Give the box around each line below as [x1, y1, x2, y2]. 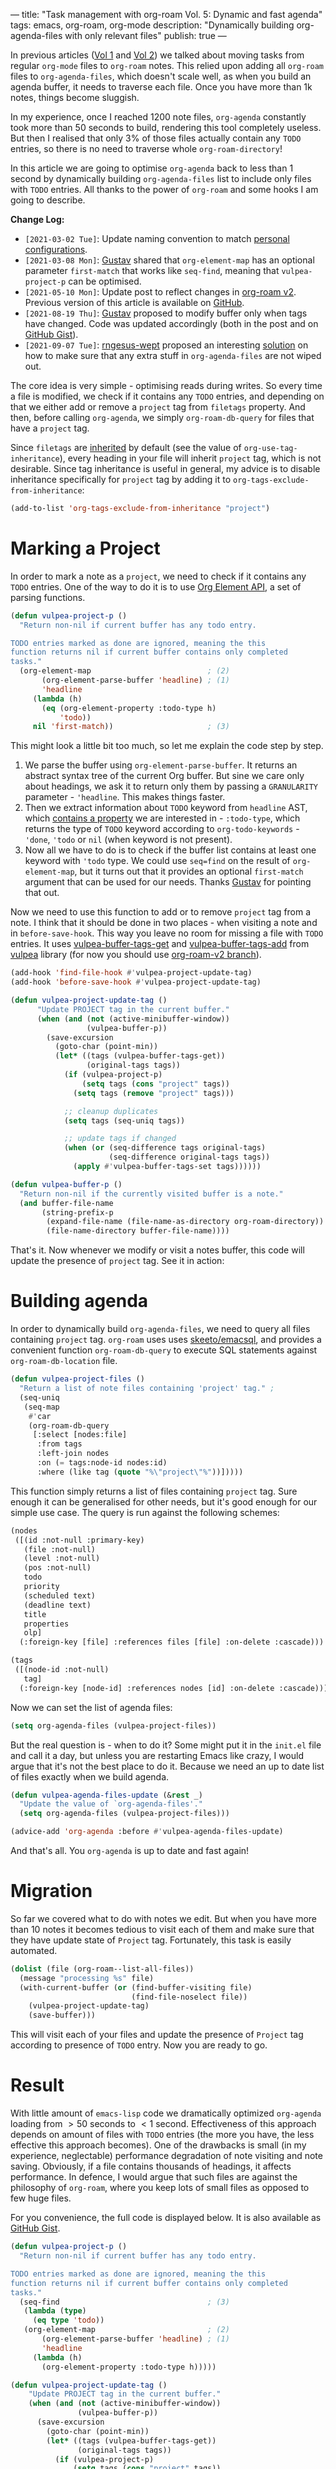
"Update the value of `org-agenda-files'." [19, 1799, 203, 1809]
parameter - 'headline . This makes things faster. [24, 791, 226, 803]
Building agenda [10, 1290, 149, 1313]
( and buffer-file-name [19, 1198, 114, 1208]
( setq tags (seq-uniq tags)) [63, 1115, 186, 1126]
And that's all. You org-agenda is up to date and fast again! [10, 1845, 250, 1856]
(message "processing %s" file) [19, 1973, 155, 1983]
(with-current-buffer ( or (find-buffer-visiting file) [19, 1982, 253, 1993]
